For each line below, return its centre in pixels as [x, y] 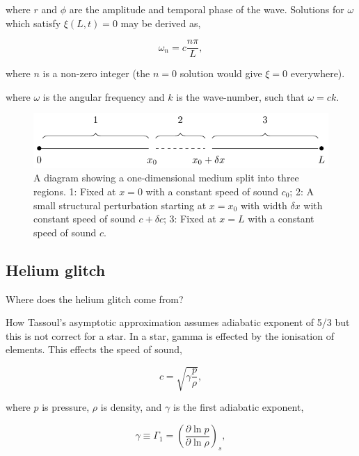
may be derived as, [161, 23]
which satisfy [33, 23]
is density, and [131, 407]
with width [264, 205]
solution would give [221, 73]
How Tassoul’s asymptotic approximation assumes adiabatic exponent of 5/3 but [178, 322]
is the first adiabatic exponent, [239, 407]
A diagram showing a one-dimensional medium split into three [166, 178]
